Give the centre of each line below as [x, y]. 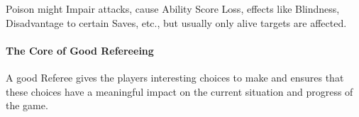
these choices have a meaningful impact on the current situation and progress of [179, 91]
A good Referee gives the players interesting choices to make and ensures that [175, 77]
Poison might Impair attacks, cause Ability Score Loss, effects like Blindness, [173, 9]
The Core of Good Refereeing [80, 50]
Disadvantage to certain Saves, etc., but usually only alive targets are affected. [176, 22]
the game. [27, 105]
